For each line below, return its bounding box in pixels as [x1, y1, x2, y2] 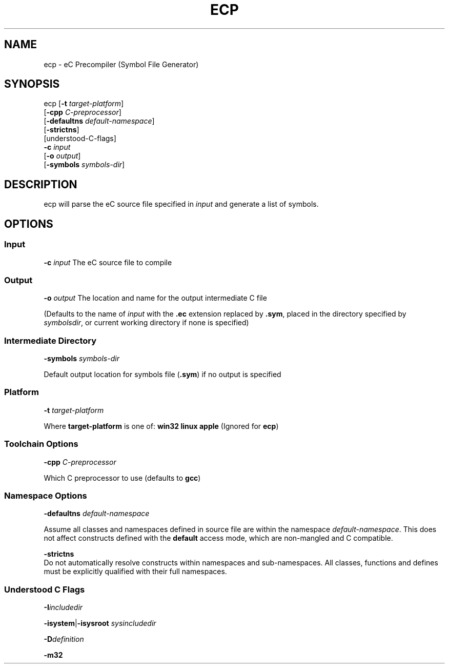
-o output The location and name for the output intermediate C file [44, 293, 267, 303]
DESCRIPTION [4, 178, 77, 191]
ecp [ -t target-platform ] [44, 99, 124, 108]
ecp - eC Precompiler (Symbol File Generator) [44, 60, 199, 69]
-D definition [44, 635, 84, 643]
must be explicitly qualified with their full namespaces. [44, 567, 227, 576]
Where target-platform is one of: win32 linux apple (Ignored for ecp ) [44, 421, 279, 430]
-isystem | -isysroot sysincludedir [44, 619, 156, 627]
